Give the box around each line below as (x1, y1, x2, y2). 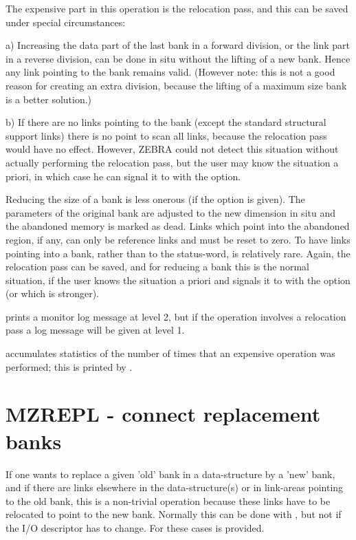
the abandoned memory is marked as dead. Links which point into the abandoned (5, 219, 350, 233)
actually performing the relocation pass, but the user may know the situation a (5, 155, 339, 169)
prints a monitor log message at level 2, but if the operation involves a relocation (5, 309, 346, 323)
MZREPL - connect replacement (5, 400, 321, 428)
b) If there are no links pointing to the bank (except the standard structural (5, 115, 326, 129)
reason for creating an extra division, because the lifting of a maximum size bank (5, 78, 347, 92)
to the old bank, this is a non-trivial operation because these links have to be (5, 493, 331, 508)
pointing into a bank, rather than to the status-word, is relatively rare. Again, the (5, 246, 351, 260)
